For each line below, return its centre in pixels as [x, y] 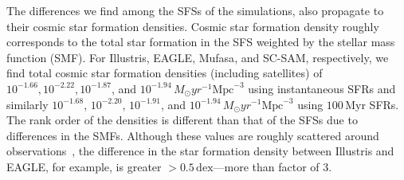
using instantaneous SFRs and [322, 88]
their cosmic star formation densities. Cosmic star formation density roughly [193, 26]
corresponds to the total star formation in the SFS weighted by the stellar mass [201, 42]
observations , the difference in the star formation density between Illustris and [200, 151]
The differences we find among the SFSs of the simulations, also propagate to [195, 10]
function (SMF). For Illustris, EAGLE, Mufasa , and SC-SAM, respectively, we [198, 57]
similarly [27, 104]
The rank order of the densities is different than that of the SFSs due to [182, 120]
